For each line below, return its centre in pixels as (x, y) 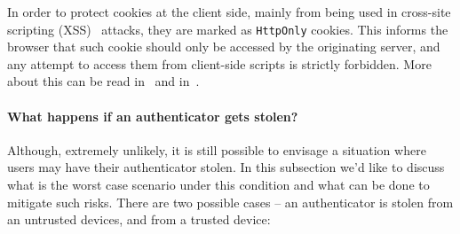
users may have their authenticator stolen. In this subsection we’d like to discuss (226, 167)
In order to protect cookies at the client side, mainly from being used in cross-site (229, 12)
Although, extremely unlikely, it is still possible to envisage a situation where (217, 149)
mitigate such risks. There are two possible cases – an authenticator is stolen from (230, 202)
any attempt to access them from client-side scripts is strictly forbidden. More (219, 63)
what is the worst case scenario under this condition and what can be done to (218, 185)
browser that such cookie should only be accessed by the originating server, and (224, 47)
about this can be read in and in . (103, 81)
